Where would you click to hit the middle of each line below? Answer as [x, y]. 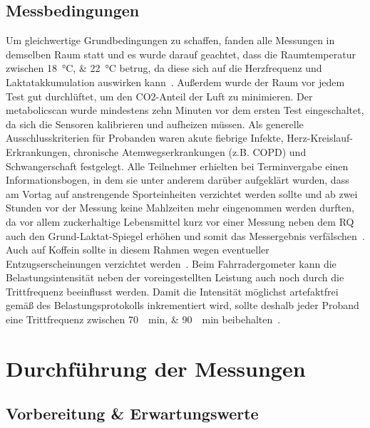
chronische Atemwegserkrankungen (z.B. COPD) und [190, 151]
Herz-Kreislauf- [320, 138]
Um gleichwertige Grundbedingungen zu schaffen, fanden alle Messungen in [170, 40]
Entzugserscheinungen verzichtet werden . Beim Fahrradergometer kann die [171, 263]
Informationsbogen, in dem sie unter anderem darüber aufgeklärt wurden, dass [178, 180]
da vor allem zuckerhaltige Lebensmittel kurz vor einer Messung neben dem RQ [180, 221]
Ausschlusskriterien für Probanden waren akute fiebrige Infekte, [145, 138]
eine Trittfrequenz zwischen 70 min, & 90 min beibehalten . [143, 319]
